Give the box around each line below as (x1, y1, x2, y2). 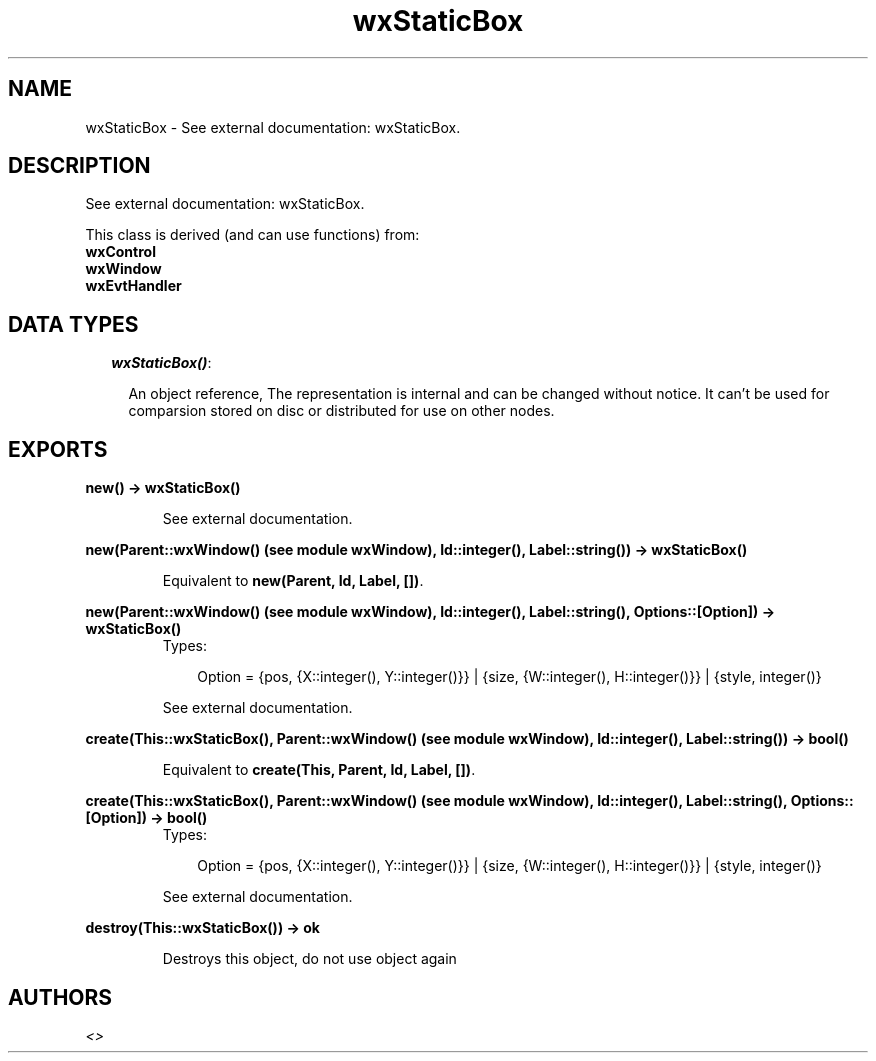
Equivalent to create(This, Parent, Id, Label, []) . (162, 761, 476, 779)
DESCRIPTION (8, 153, 151, 179)
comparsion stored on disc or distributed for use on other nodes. (128, 402, 555, 420)
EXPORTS (8, 436, 108, 462)
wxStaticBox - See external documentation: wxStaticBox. (85, 118, 461, 136)
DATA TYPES (8, 311, 139, 337)
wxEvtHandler (85, 277, 182, 295)
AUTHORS (8, 984, 113, 1010)
